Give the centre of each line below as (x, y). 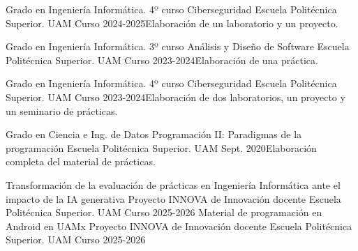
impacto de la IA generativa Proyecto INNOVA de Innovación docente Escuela (173, 198)
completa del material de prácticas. (81, 161)
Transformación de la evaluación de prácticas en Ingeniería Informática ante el (173, 184)
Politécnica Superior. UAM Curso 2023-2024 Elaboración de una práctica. (162, 60)
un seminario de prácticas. (62, 111)
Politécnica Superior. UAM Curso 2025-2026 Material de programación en (164, 212)
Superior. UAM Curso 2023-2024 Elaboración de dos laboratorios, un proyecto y (176, 97)
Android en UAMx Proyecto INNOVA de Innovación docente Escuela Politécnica (179, 226)
